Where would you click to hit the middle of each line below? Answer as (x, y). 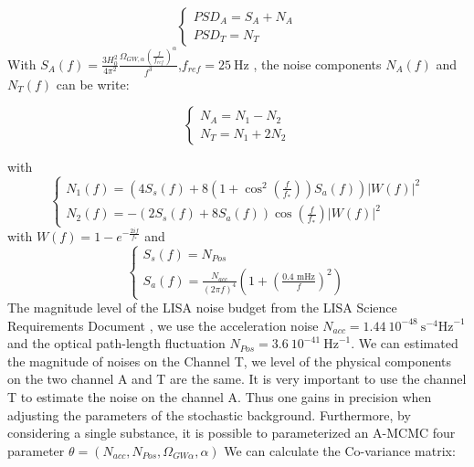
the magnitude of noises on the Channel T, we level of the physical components (229, 361)
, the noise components (317, 64)
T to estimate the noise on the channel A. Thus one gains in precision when (220, 397)
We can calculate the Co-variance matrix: (340, 450)
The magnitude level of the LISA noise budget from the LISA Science (202, 308)
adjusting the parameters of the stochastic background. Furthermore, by (209, 414)
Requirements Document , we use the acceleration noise (163, 325)
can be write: (93, 84)
